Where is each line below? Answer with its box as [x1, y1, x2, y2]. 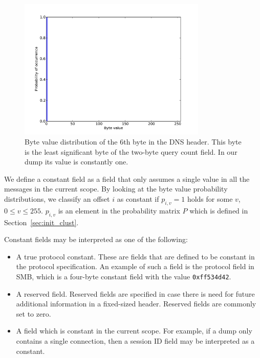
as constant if [117, 193, 159, 204]
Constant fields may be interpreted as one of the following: [4, 234, 188, 245]
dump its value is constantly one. [25, 156, 128, 167]
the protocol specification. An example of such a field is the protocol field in [16, 261, 254, 272]
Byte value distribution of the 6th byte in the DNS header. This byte [25, 136, 242, 147]
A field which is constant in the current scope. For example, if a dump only [16, 325, 252, 336]
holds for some [187, 193, 233, 204]
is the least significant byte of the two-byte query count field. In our [25, 146, 237, 157]
